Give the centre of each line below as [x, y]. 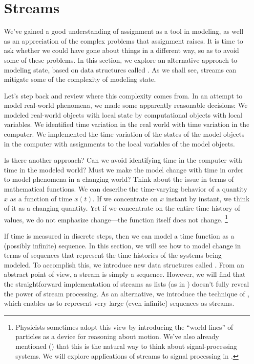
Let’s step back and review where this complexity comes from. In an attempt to [123, 95]
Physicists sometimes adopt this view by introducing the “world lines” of [124, 327]
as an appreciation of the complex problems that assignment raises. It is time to [124, 40]
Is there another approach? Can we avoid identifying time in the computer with [123, 160]
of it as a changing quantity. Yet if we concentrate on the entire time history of [122, 208]
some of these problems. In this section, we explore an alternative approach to [121, 60]
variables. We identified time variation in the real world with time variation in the [127, 124]
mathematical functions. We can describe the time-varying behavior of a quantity [126, 189]
